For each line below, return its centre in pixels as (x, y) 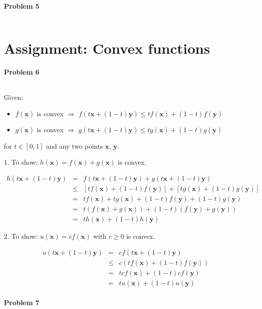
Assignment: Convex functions (107, 48)
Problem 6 (22, 71)
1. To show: (21, 162)
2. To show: (21, 236)
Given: (14, 97)
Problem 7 (22, 302)
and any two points (74, 146)
